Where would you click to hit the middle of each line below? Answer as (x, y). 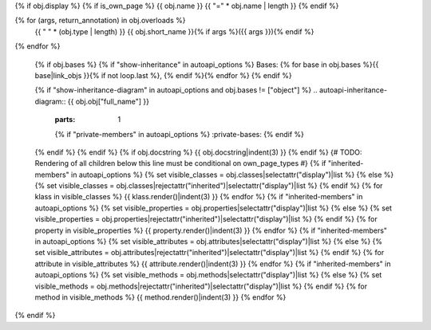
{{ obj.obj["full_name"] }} (109, 101)
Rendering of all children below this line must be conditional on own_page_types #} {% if (180, 163)
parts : (65, 120)
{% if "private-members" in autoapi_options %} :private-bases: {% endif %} (180, 134)
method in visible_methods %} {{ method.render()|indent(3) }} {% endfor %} (160, 297)
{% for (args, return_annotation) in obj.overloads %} (100, 21)
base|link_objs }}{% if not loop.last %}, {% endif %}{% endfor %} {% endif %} (163, 75)
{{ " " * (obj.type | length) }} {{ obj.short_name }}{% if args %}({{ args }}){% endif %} (174, 31)
